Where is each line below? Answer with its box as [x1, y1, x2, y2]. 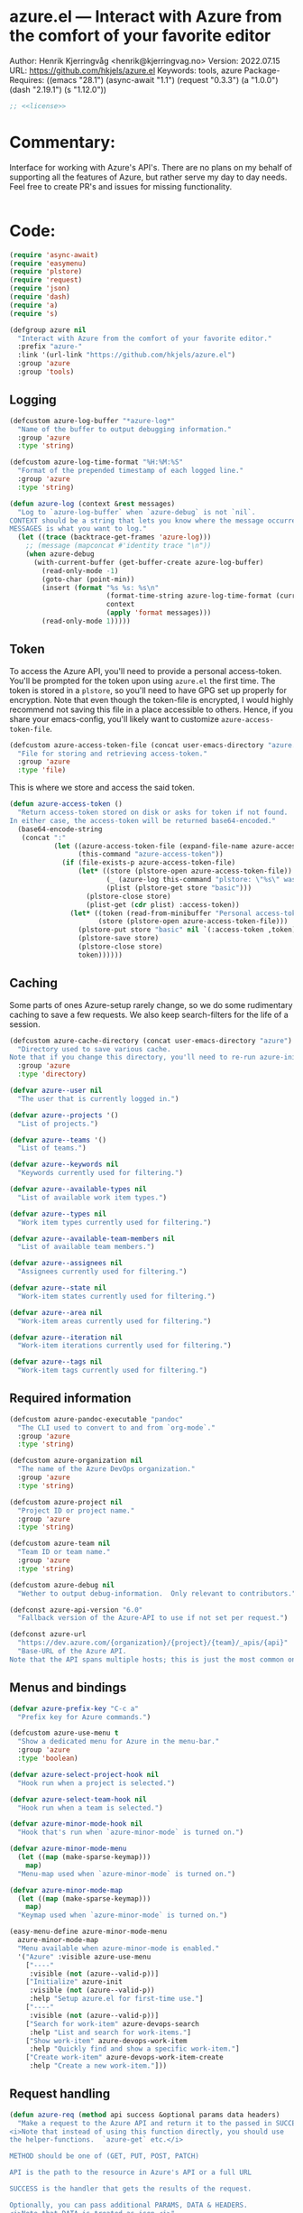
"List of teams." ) [17, 1144, 87, 1153]
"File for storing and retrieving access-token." [17, 749, 207, 758]
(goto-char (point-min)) [41, 575, 135, 584]
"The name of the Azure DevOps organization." [17, 1465, 196, 1474]
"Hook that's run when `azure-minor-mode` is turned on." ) [17, 1828, 244, 1838]
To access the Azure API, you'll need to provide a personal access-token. [9, 665, 282, 676]
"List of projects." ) [17, 1119, 99, 1128]
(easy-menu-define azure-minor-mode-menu [9, 1927, 168, 1937]
